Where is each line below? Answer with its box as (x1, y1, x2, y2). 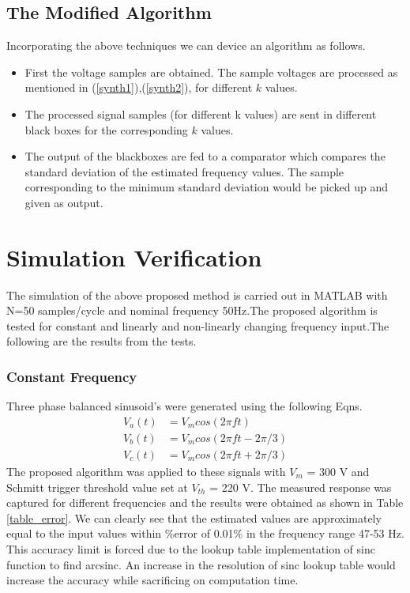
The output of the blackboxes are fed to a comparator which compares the (24, 148, 386, 164)
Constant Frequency (6, 366, 137, 386)
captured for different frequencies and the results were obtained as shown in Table (6, 494, 404, 511)
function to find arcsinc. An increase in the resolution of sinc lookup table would (6, 556, 396, 572)
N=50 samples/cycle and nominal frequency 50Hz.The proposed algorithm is (6, 302, 378, 319)
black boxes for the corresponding (24, 121, 188, 138)
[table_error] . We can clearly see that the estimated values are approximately (6, 509, 382, 526)
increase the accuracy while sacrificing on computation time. (6, 572, 299, 588)
